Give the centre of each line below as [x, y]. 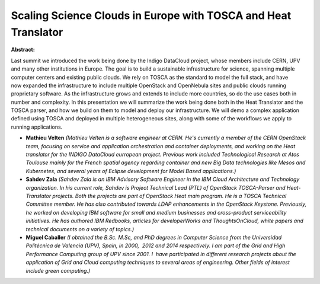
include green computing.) [58, 270]
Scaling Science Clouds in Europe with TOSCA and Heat [151, 15]
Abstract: [23, 50]
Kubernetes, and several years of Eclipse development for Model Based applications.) [131, 171]
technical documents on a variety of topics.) [80, 229]
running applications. [37, 127]
